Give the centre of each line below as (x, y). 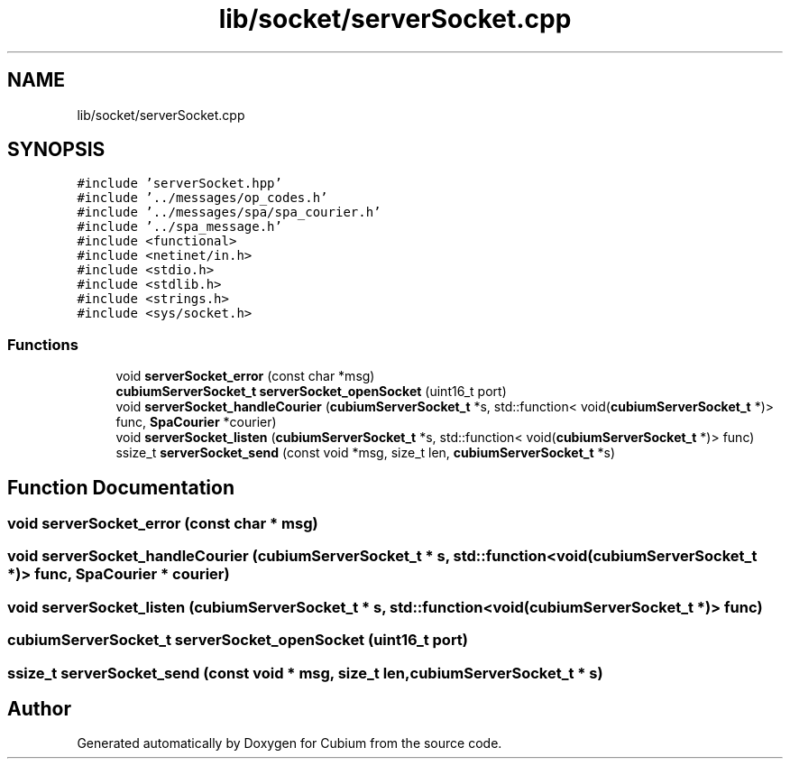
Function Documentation (121, 487)
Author (39, 708)
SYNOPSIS (56, 150)
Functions (43, 344)
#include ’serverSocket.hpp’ (179, 184)
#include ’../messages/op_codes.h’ (202, 198)
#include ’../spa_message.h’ (179, 227)
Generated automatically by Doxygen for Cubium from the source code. (289, 743)
